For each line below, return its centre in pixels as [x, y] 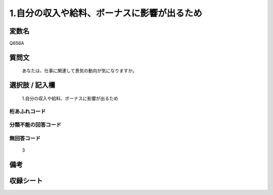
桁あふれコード [28, 111]
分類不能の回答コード [35, 125]
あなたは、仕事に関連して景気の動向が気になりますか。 [80, 71]
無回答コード [25, 138]
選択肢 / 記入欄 [32, 85]
